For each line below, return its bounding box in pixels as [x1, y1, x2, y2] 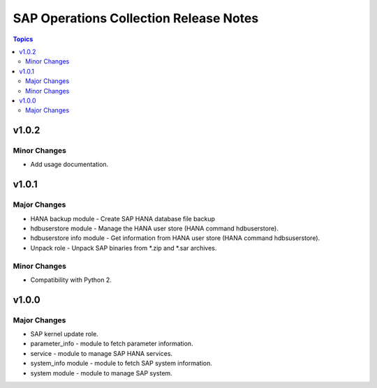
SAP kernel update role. [30, 330, 99, 338]
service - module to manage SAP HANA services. [30, 349, 173, 357]
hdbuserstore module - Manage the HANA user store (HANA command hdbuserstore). [30, 224, 279, 232]
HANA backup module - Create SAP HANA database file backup [30, 214, 216, 223]
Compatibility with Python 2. [30, 276, 112, 284]
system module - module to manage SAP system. [30, 368, 172, 377]
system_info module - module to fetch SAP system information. [30, 359, 212, 368]
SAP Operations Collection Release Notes [13, 10, 259, 26]
